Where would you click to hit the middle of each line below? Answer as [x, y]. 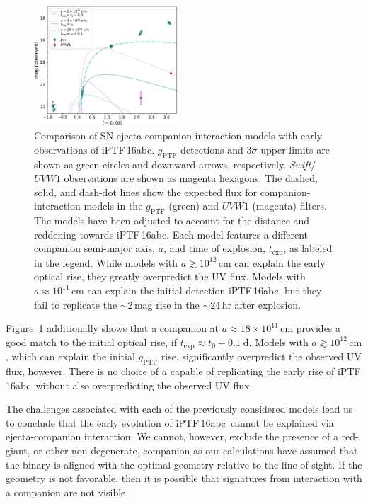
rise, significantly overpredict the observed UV [261, 356]
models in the [113, 206]
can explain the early [280, 262]
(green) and [194, 206]
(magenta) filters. [289, 206]
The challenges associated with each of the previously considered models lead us [179, 409]
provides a [318, 328]
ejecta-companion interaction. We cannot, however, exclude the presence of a [172, 436]
